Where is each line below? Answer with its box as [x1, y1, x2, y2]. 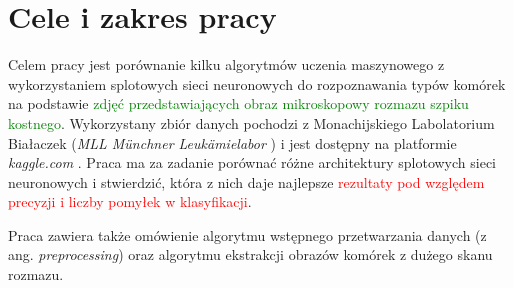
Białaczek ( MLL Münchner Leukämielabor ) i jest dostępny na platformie [8, 132, 457, 153]
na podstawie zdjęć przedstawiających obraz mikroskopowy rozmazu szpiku [8, 93, 469, 114]
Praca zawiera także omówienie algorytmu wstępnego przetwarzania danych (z [8, 224, 487, 245]
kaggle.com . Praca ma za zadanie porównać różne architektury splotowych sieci [8, 152, 496, 173]
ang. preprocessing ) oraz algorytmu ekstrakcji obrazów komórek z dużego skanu [8, 244, 493, 265]
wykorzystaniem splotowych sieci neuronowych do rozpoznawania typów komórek [8, 73, 506, 94]
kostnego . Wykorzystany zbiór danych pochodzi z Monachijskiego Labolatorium [8, 112, 495, 133]
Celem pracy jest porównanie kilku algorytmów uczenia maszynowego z [8, 54, 445, 75]
